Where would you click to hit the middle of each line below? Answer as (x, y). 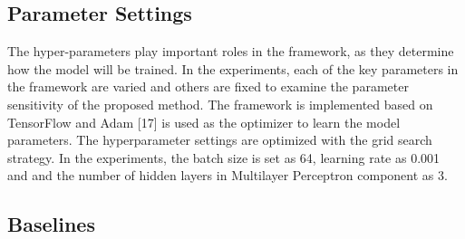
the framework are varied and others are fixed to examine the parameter (208, 86)
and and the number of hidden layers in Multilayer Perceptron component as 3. (228, 175)
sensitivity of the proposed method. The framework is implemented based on (220, 104)
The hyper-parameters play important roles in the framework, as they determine (231, 51)
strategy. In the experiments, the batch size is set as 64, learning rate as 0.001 (224, 157)
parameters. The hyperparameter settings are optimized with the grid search (220, 140)
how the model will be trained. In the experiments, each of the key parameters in (233, 68)
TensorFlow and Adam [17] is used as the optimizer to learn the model (204, 122)
